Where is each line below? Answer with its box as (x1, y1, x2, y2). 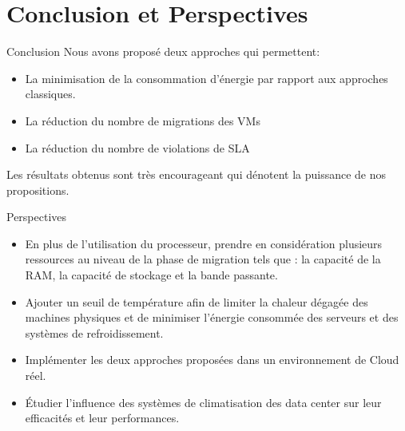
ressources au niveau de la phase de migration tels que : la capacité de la (25, 251, 381, 267)
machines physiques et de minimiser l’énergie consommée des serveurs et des (25, 309, 399, 326)
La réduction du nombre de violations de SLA (25, 139, 250, 156)
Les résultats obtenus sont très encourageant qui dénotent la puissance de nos (6, 166, 387, 183)
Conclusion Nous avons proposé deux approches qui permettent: (6, 43, 320, 60)
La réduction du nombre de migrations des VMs (25, 112, 260, 129)
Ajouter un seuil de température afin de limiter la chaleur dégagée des (25, 293, 368, 310)
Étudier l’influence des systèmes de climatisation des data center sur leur (25, 393, 382, 410)
